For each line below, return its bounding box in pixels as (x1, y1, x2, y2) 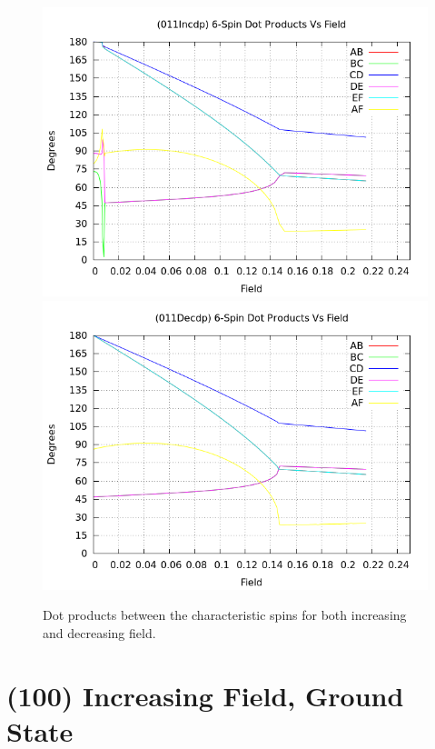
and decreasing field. (43, 623, 156, 642)
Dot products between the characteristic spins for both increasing (43, 605, 407, 624)
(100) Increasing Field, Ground (6, 676, 404, 714)
